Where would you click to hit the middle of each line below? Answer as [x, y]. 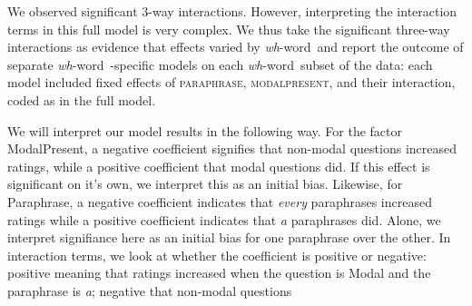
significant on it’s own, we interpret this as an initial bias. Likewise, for [205, 184]
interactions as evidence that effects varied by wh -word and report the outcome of [236, 47]
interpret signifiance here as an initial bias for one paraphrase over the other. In [229, 237]
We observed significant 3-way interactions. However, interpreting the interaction [232, 11]
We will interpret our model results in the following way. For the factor [205, 130]
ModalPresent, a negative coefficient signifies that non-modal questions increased [232, 148]
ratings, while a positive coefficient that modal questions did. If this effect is [219, 166]
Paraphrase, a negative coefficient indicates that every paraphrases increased [220, 201]
